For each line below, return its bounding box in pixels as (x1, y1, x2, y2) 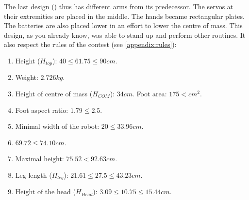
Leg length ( (15, 169, 52, 180)
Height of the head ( (15, 186, 76, 197)
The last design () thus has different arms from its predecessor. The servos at (4, 1, 233, 11)
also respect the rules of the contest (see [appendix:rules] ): (4, 39, 177, 49)
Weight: (15, 72, 38, 82)
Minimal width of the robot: (15, 121, 100, 131)
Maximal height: (15, 154, 64, 164)
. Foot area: (133, 89, 167, 99)
